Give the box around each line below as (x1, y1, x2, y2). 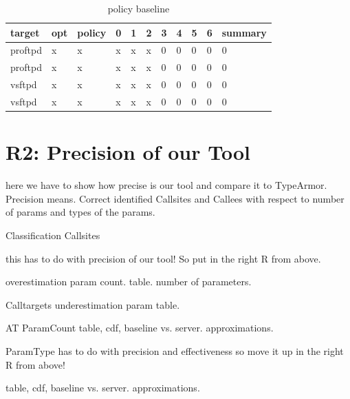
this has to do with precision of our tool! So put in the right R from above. (6, 251, 321, 265)
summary (221, 25, 267, 39)
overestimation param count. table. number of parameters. (6, 274, 252, 289)
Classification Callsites (6, 227, 100, 242)
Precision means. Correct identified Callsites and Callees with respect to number (6, 191, 344, 205)
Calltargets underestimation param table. (6, 297, 180, 311)
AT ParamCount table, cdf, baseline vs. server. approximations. (6, 320, 274, 335)
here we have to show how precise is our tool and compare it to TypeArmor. (6, 178, 327, 192)
